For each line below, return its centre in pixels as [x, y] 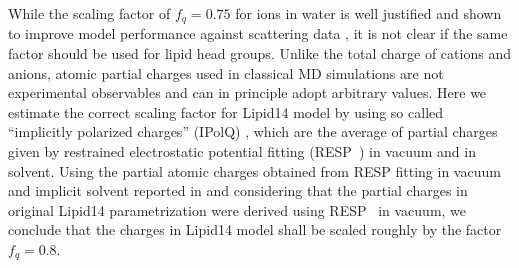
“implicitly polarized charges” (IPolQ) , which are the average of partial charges [253, 131]
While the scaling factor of [89, 13]
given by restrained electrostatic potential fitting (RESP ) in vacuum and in [242, 151]
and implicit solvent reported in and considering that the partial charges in [238, 190]
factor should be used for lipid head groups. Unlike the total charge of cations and [259, 53]
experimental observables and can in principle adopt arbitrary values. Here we [247, 92]
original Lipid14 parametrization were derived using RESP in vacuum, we [237, 209]
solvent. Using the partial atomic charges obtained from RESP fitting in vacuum [254, 170]
